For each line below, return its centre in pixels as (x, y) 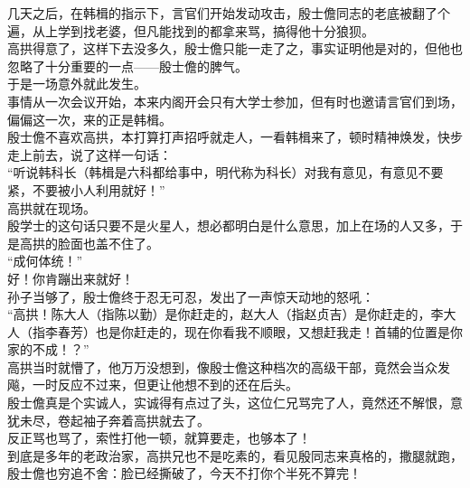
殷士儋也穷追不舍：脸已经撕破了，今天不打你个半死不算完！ (184, 473)
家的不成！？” (48, 349)
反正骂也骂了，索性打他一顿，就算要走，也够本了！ (159, 438)
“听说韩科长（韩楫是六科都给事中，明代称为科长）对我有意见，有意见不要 (226, 172)
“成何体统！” (45, 261)
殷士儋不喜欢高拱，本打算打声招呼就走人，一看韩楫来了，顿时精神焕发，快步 (235, 137)
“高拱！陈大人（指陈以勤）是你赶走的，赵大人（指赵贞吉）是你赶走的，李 (226, 314)
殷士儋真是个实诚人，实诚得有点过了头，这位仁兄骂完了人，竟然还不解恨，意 (235, 403)
